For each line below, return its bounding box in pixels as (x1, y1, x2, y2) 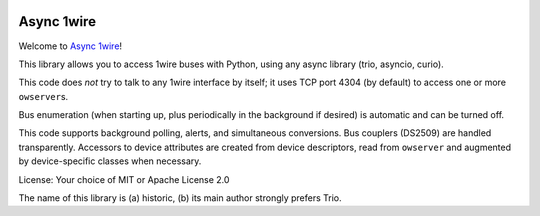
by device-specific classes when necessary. (18, 155, 202, 167)
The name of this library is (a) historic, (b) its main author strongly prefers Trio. (18, 192, 342, 204)
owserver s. (18, 90, 69, 102)
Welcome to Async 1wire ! (18, 40, 123, 52)
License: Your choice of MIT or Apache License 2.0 (18, 173, 230, 185)
